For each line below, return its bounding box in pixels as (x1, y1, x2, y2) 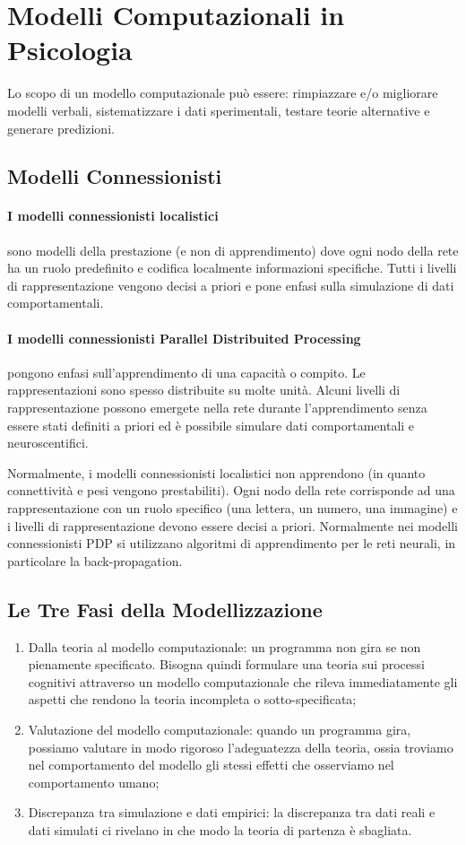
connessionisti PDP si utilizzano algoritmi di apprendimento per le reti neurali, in (7, 534, 456, 553)
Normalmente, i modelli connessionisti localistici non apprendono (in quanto (7, 463, 426, 482)
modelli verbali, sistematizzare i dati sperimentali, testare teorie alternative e (7, 100, 430, 119)
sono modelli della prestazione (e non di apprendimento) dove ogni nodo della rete (7, 240, 459, 259)
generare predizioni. (7, 118, 115, 137)
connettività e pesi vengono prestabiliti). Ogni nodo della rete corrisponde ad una (7, 481, 455, 500)
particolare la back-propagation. (7, 551, 183, 570)
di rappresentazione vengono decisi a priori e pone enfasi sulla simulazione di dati (7, 275, 454, 294)
